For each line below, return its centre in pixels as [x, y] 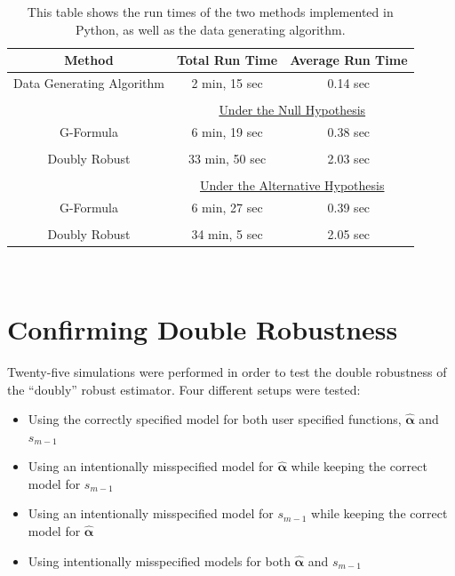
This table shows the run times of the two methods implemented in [210, 12]
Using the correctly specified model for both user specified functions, [215, 419]
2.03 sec [349, 159]
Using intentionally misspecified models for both [159, 560]
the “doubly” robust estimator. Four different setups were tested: [184, 389]
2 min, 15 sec [227, 83]
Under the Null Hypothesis [292, 110]
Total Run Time [227, 60]
